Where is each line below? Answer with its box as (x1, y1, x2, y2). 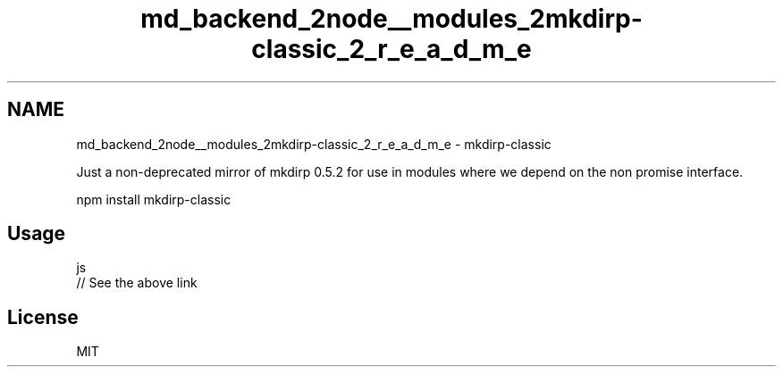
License (7, 305, 79, 328)
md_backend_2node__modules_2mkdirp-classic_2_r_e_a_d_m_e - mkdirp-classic (76, 136, 551, 152)
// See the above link (76, 275, 198, 291)
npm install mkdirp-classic (76, 191, 232, 207)
